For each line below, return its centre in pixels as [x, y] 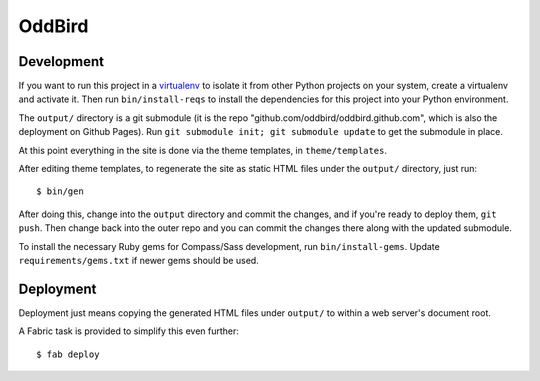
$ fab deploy [68, 354]
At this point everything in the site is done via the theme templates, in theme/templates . [202, 150]
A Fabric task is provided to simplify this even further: [129, 331]
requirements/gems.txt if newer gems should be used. [138, 260]
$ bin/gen [60, 191]
